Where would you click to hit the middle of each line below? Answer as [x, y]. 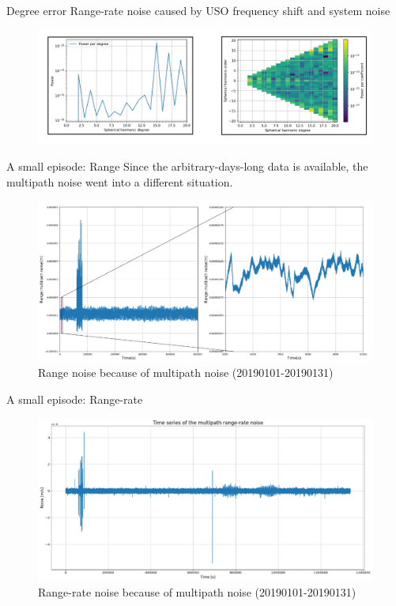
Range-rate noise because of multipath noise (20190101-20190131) [197, 592]
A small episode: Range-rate [75, 399]
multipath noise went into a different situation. [120, 181]
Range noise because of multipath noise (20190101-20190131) [186, 373]
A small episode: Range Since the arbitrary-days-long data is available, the [187, 166]
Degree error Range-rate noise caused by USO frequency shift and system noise [198, 10]
